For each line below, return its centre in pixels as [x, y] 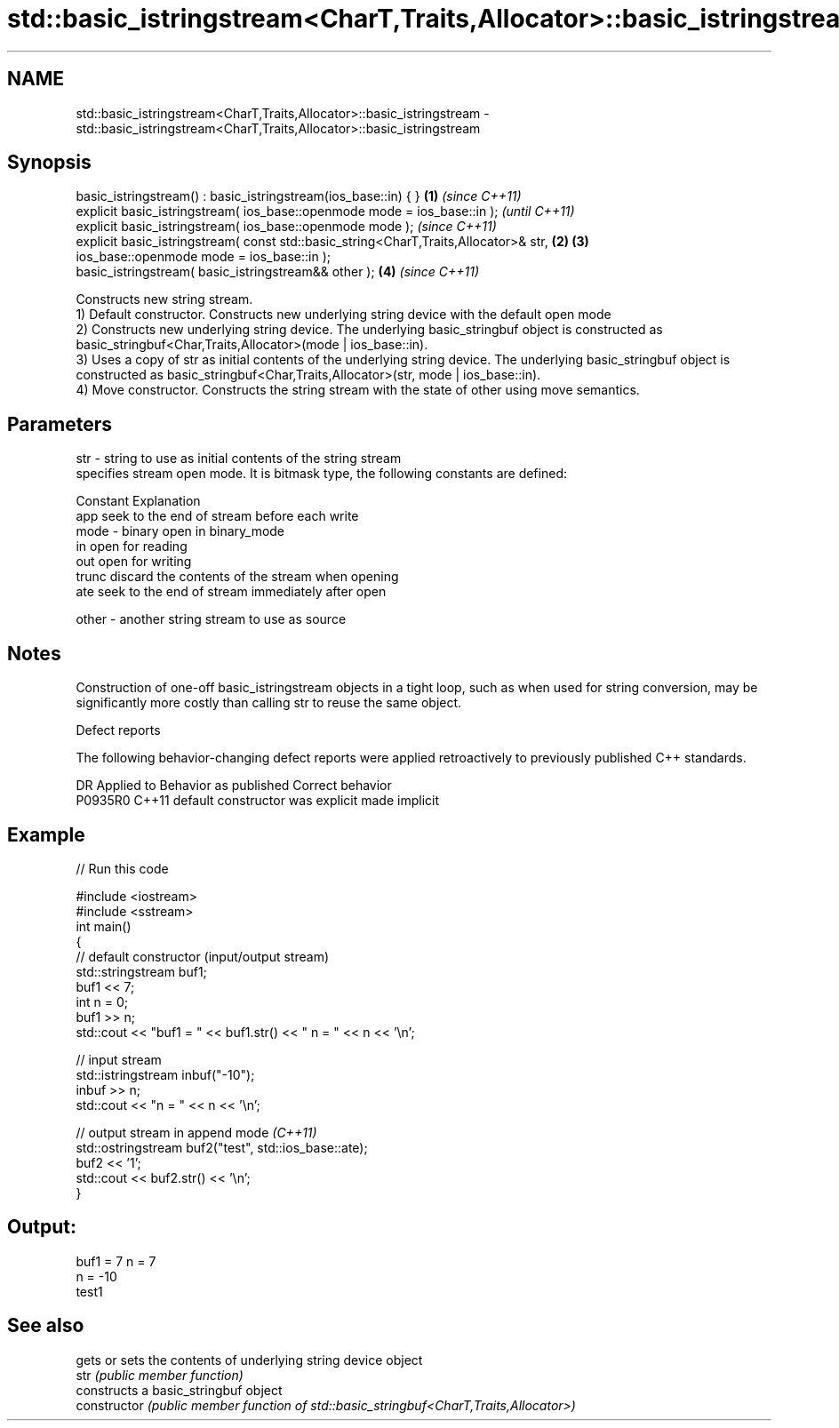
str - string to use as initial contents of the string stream [239, 459]
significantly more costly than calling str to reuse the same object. [269, 703]
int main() [104, 926]
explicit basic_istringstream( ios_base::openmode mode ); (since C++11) [286, 227]
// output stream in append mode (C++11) [196, 1132]
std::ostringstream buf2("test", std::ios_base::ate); [222, 1147]
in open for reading [132, 546]
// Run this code [122, 868]
